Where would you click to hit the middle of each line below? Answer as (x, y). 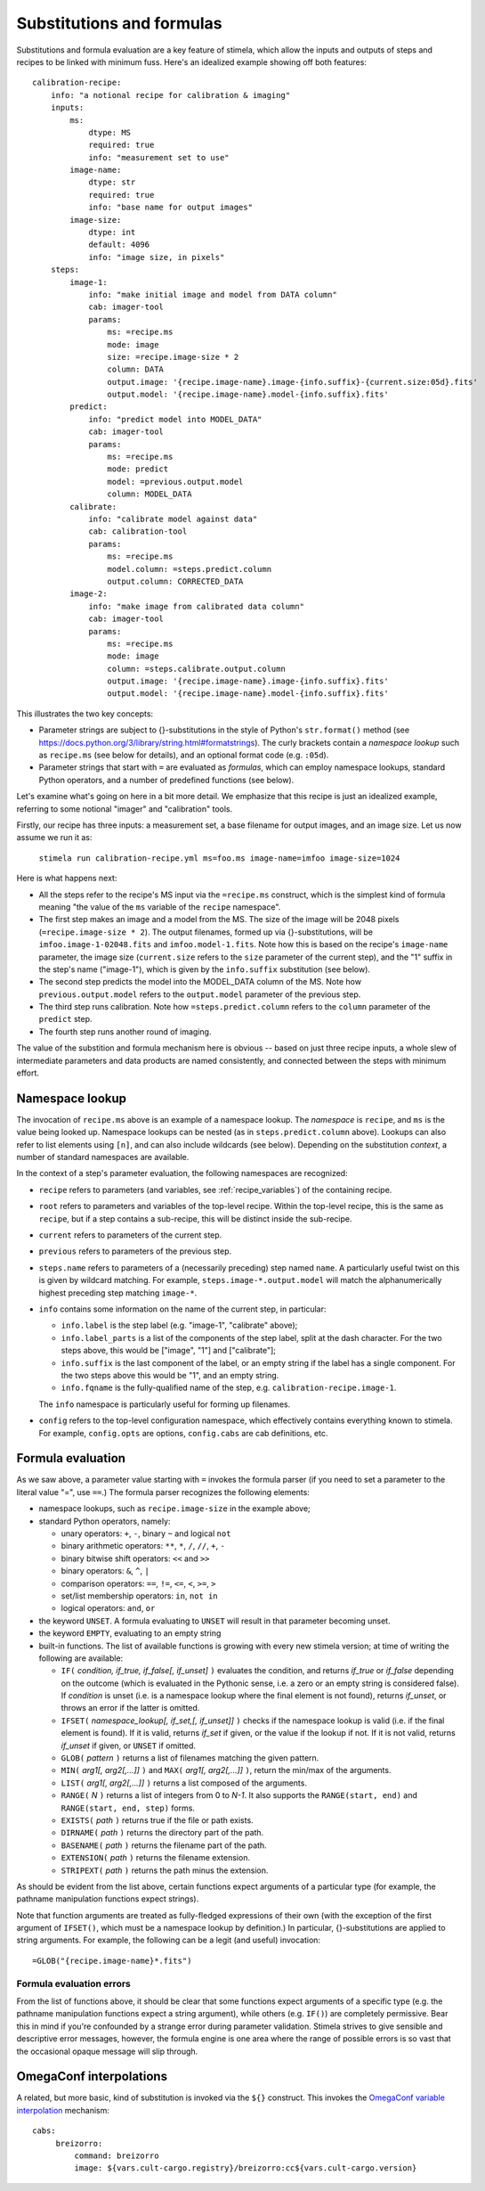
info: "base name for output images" (171, 208)
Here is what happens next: (67, 879)
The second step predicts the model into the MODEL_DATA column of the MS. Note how (200, 982)
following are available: (81, 1658)
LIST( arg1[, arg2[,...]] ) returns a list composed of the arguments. (184, 1783)
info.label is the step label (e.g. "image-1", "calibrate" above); (179, 1325)
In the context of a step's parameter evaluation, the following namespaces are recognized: (182, 1173)
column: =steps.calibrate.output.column (197, 669)
